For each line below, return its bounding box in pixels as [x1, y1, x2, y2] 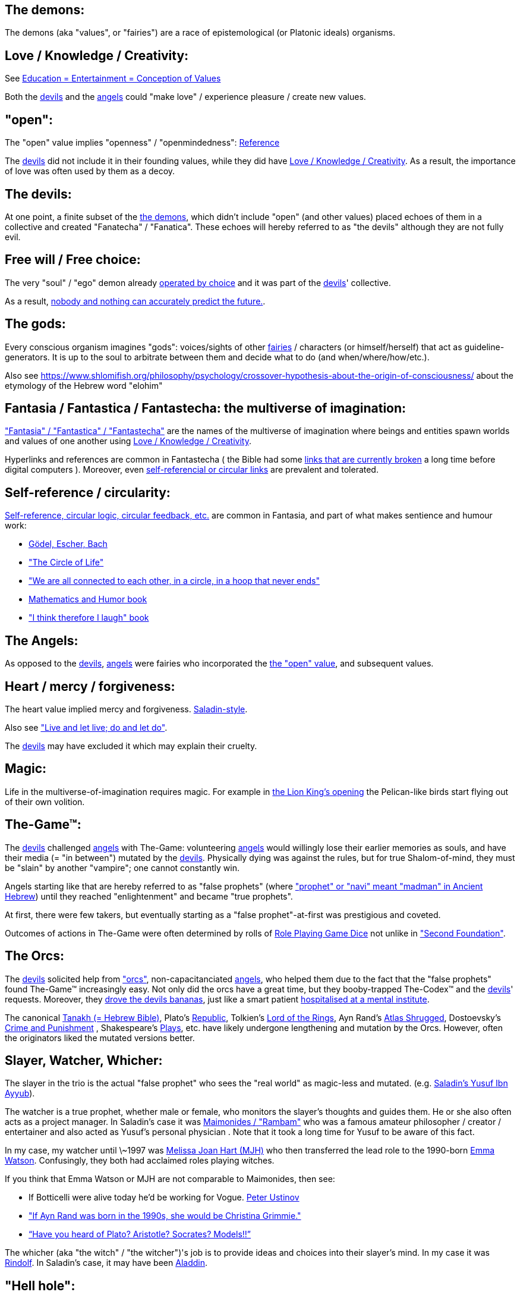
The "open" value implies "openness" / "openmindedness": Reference [5, 137, 280, 148]
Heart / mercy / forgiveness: [5, 678, 175, 694]
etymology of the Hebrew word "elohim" [5, 380, 163, 391]
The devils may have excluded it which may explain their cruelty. [5, 741, 257, 752]
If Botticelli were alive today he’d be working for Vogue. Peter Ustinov [29, 1192, 300, 1203]
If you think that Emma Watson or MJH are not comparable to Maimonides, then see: [5, 1174, 335, 1184]
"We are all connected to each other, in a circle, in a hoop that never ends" [29, 576, 320, 586]
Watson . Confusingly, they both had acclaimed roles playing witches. [5, 1155, 275, 1166]
